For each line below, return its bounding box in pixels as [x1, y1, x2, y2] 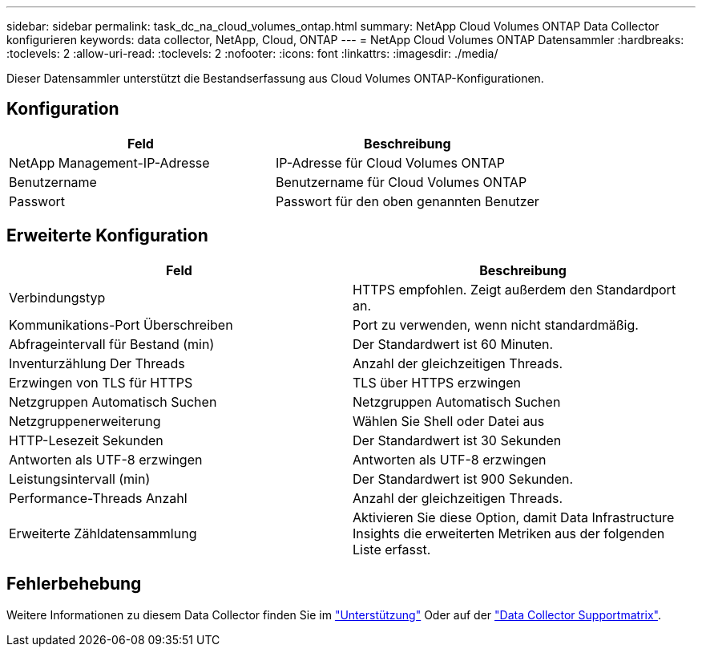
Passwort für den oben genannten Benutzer [275, 193, 539, 209]
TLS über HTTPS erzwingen [353, 374, 521, 391]
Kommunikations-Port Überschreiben [9, 316, 233, 333]
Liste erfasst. [353, 541, 431, 558]
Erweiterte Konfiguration [6, 225, 208, 246]
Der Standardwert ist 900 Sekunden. [353, 470, 574, 487]
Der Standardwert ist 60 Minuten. [353, 335, 554, 352]
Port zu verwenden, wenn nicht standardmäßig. [353, 316, 639, 333]
